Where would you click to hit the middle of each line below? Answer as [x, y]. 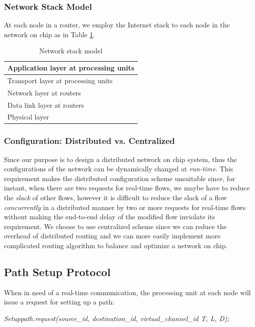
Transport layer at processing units [60, 80]
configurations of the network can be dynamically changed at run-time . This [119, 169]
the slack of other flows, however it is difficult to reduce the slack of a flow [115, 198]
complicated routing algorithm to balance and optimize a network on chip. [116, 245]
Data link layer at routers [46, 105]
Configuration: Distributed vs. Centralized [89, 141]
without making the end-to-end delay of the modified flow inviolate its [110, 217]
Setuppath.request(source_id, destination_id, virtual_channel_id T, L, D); [117, 318]
